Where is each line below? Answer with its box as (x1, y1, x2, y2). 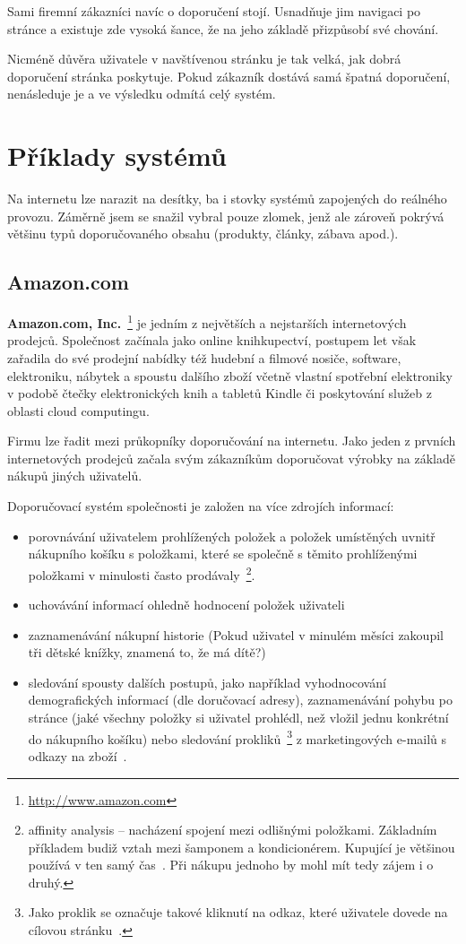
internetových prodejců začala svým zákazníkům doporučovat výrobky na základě (7, 448, 455, 467)
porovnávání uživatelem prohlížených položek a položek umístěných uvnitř (28, 526, 436, 545)
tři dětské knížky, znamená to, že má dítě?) (28, 643, 266, 662)
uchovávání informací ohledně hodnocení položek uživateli (28, 595, 345, 614)
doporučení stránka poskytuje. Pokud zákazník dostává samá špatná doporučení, (7, 66, 451, 85)
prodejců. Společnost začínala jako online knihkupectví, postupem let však (7, 331, 417, 350)
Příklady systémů (7, 137, 227, 174)
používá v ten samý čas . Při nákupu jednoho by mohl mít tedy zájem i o (28, 855, 434, 874)
